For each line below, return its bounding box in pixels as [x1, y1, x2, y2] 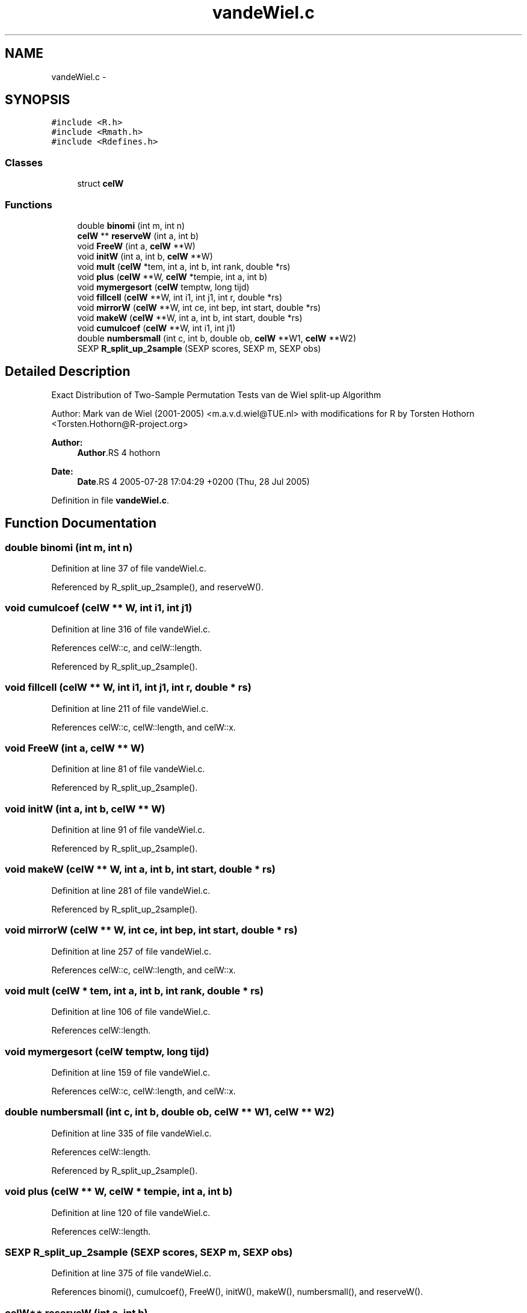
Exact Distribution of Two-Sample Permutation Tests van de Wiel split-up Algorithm [51, 389, 381, 400]
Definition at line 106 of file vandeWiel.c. [51, 1006, 211, 1017]
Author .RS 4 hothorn [77, 447, 161, 458]
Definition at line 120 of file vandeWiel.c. [51, 1207, 211, 1218]
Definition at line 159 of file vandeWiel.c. [51, 1067, 210, 1078]
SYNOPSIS [5, 92, 70, 108]
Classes [5, 156, 43, 169]
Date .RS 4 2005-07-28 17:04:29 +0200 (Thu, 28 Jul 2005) [77, 476, 310, 487]
